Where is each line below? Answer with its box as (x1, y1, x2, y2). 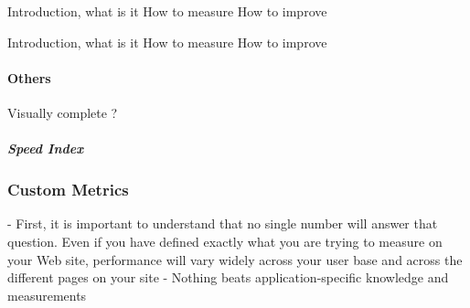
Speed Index (7, 139, 84, 158)
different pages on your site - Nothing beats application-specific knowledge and (7, 268, 449, 287)
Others (7, 68, 51, 87)
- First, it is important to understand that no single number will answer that (7, 214, 438, 233)
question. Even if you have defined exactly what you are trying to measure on (7, 232, 443, 251)
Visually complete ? (7, 102, 118, 122)
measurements (7, 285, 87, 304)
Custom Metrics (7, 178, 129, 201)
